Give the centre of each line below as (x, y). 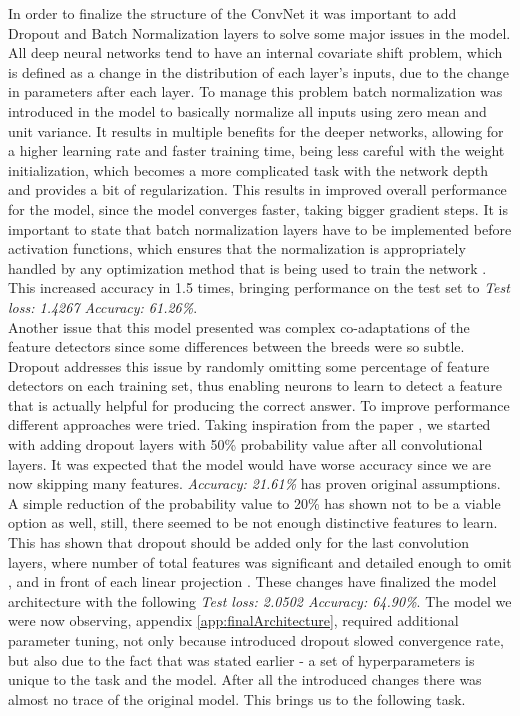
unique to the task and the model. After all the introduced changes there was (245, 679)
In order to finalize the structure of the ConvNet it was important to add (232, 13)
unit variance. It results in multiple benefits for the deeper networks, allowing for (256, 130)
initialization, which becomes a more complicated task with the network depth (248, 169)
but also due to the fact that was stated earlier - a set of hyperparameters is (241, 659)
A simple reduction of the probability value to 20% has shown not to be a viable (254, 502)
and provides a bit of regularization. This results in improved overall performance (257, 189)
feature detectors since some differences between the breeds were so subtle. (236, 346)
